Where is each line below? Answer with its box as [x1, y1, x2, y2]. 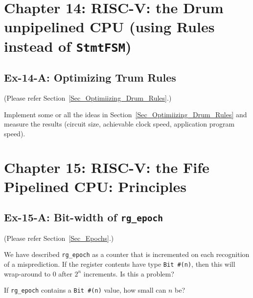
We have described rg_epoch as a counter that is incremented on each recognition [4, 249, 250, 259]
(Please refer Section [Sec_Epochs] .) [4, 233, 114, 243]
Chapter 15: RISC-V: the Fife [4, 157, 209, 177]
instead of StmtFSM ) [4, 36, 132, 56]
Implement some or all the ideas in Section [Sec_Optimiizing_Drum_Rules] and [4, 109, 247, 119]
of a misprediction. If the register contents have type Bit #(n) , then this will [4, 259, 235, 269]
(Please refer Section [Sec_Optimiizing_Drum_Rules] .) [4, 93, 172, 103]
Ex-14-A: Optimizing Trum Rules [4, 70, 176, 85]
